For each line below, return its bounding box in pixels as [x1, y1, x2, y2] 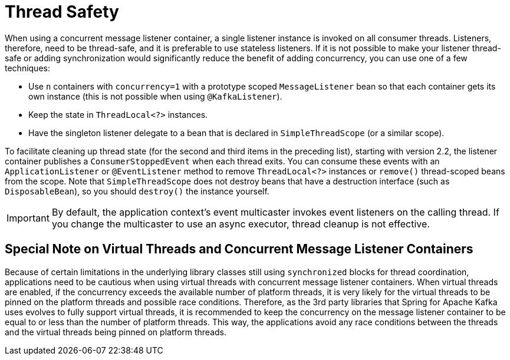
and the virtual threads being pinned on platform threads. [5, 326, 227, 337]
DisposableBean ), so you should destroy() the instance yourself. [5, 186, 269, 196]
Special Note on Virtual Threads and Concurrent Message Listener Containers [5, 242, 473, 257]
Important [6, 212, 50, 224]
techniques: [5, 62, 50, 73]
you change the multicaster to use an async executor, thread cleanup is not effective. [51, 217, 430, 230]
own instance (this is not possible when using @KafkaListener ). [28, 91, 282, 101]
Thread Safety [5, 2, 119, 22]
